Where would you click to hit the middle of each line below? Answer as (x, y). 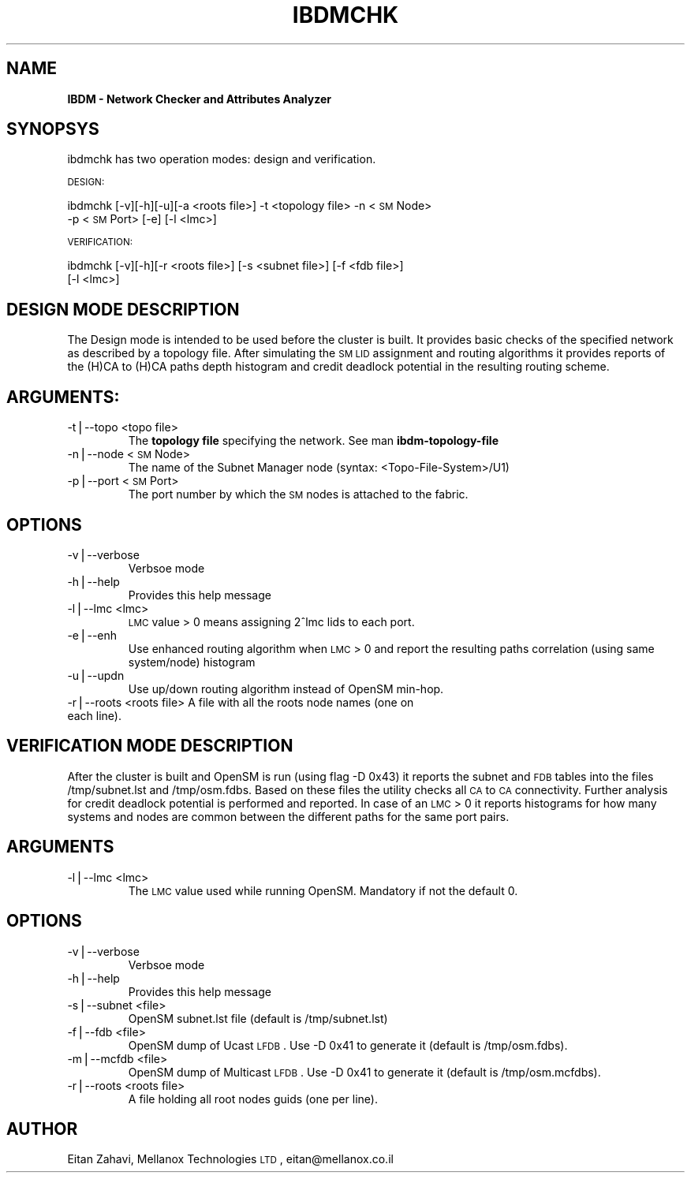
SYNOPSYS (53, 129)
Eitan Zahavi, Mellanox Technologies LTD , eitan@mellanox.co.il (230, 1159)
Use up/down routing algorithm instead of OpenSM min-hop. (286, 688)
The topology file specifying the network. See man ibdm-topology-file (314, 441)
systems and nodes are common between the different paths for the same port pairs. (288, 816)
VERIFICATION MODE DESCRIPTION (150, 746)
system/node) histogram (192, 662)
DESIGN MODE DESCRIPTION (123, 309)
